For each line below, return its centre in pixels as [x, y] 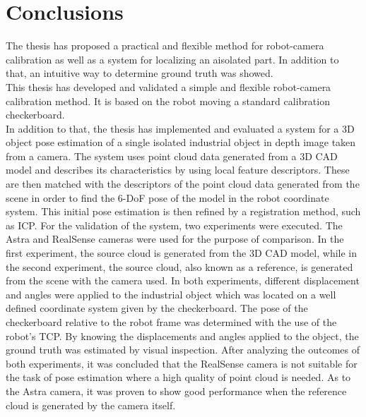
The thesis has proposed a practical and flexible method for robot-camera [165, 46]
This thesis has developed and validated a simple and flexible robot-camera [169, 86]
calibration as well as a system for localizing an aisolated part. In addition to [172, 59]
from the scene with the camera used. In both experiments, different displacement [183, 280]
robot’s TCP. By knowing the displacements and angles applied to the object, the [182, 336]
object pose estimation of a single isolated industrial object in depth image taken [181, 142]
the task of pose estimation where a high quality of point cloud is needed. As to [178, 377]
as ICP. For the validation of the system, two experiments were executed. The [174, 225]
